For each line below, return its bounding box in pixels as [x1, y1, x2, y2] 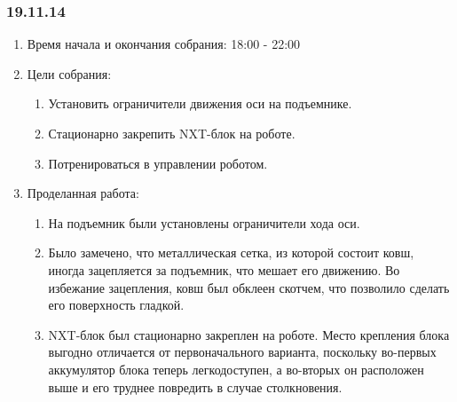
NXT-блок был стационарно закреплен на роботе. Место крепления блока [48, 325, 450, 343]
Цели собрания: [27, 64, 112, 83]
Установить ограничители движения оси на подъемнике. [48, 94, 352, 113]
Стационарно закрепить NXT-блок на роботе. [48, 124, 295, 142]
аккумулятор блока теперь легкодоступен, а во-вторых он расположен [48, 359, 424, 378]
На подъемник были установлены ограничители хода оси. [48, 213, 360, 232]
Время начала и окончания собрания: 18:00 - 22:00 [27, 35, 301, 53]
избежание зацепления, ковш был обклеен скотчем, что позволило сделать [48, 278, 450, 296]
